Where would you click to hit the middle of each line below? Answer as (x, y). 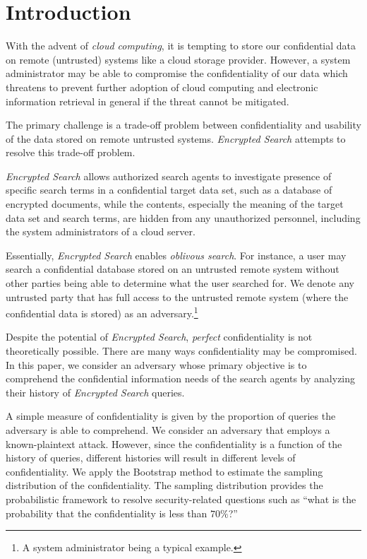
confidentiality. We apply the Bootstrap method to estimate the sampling (164, 471)
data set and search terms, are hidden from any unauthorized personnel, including (183, 217)
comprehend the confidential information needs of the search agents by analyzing (181, 378)
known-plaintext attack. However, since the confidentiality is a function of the (174, 443)
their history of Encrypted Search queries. (95, 392)
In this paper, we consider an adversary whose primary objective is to (156, 364)
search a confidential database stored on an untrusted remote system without (173, 269)
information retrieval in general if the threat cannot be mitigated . (148, 101)
